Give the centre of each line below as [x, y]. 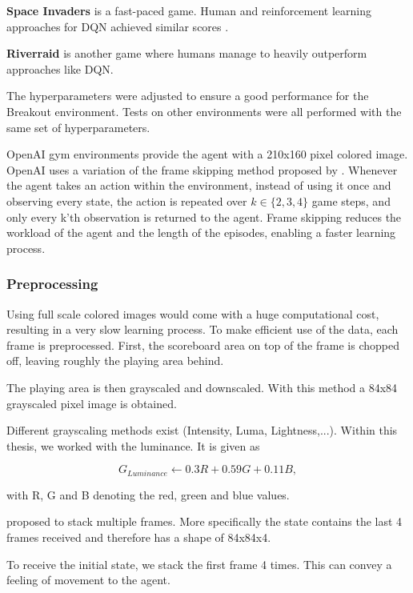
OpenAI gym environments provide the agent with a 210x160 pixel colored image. [207, 154]
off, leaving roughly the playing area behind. [115, 361]
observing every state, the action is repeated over [127, 200]
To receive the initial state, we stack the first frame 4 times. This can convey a [199, 564]
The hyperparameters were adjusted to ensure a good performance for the [188, 96]
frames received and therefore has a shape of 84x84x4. [139, 537]
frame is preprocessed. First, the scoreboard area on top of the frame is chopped [203, 345]
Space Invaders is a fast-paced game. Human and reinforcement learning [189, 10]
